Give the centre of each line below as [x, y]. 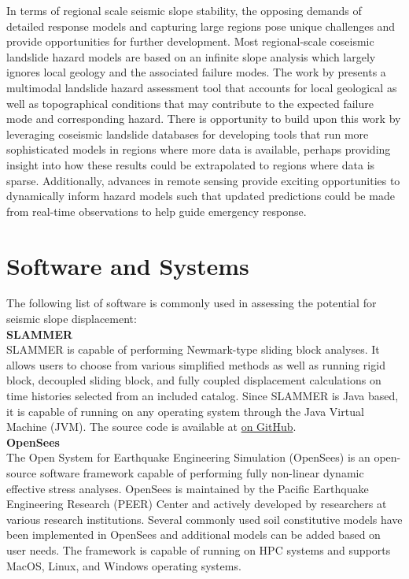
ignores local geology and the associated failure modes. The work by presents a [196, 72]
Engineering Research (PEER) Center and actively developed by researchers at [197, 504]
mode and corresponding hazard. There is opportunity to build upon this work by [204, 119]
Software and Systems [128, 265]
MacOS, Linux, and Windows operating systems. [124, 565]
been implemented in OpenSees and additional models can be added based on [193, 534]
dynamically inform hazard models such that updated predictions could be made [201, 196]
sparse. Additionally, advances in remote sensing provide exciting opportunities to [203, 180]
